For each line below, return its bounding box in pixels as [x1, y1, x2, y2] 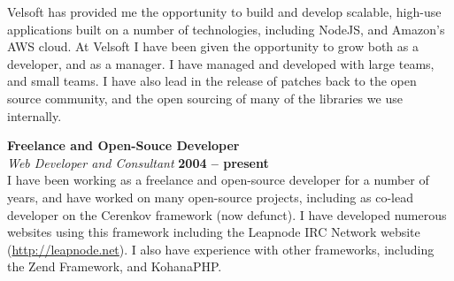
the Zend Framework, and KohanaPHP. [7, 257, 222, 276]
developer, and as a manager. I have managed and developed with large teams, [7, 54, 435, 72]
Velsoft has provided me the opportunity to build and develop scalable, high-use [7, 3, 442, 20]
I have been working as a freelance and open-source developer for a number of [7, 171, 429, 189]
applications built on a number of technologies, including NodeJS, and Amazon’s [7, 19, 445, 38]
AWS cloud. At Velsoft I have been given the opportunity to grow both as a [7, 37, 419, 56]
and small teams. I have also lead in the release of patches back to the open [7, 72, 417, 90]
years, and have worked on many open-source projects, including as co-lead [7, 187, 413, 206]
